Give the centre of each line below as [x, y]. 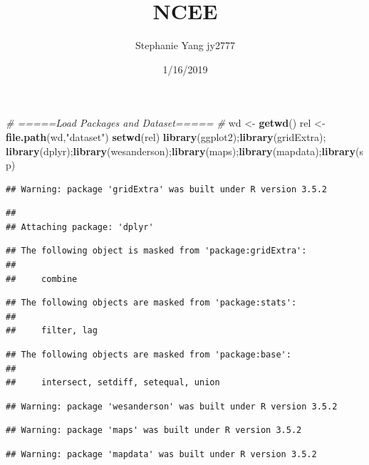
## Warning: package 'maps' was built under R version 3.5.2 [154, 430]
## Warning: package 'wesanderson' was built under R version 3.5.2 [172, 406]
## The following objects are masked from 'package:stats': [151, 303]
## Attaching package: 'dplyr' [80, 227]
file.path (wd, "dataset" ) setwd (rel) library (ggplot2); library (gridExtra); [166, 136]
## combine [42, 279]
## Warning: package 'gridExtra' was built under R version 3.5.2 [167, 189]
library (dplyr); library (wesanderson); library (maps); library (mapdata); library [181, 151]
